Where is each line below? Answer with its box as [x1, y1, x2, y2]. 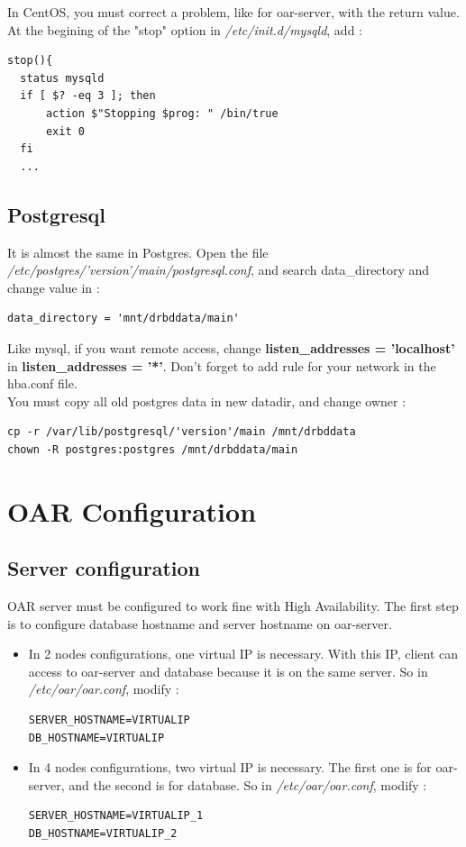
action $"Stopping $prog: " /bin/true [45, 106, 279, 120]
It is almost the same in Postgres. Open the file [7, 242, 269, 261]
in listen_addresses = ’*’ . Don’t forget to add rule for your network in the [7, 356, 436, 375]
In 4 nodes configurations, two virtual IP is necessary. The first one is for [28, 758, 432, 777]
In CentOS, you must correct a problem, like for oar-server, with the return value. [7, 3, 460, 21]
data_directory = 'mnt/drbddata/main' [7, 312, 240, 325]
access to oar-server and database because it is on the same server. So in [28, 661, 428, 680]
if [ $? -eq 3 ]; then [20, 89, 156, 103]
